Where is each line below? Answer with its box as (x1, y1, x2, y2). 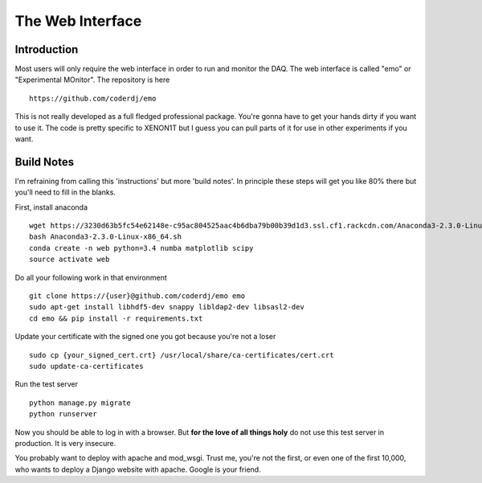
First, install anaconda (14, 202, 88, 212)
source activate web (29, 255, 110, 264)
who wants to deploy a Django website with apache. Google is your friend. (14, 465, 261, 474)
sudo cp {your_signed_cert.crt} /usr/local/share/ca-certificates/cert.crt (29, 350, 334, 359)
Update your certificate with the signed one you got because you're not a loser (14, 332, 276, 342)
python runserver (29, 410, 97, 419)
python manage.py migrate (29, 398, 132, 407)
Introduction (14, 43, 79, 56)
